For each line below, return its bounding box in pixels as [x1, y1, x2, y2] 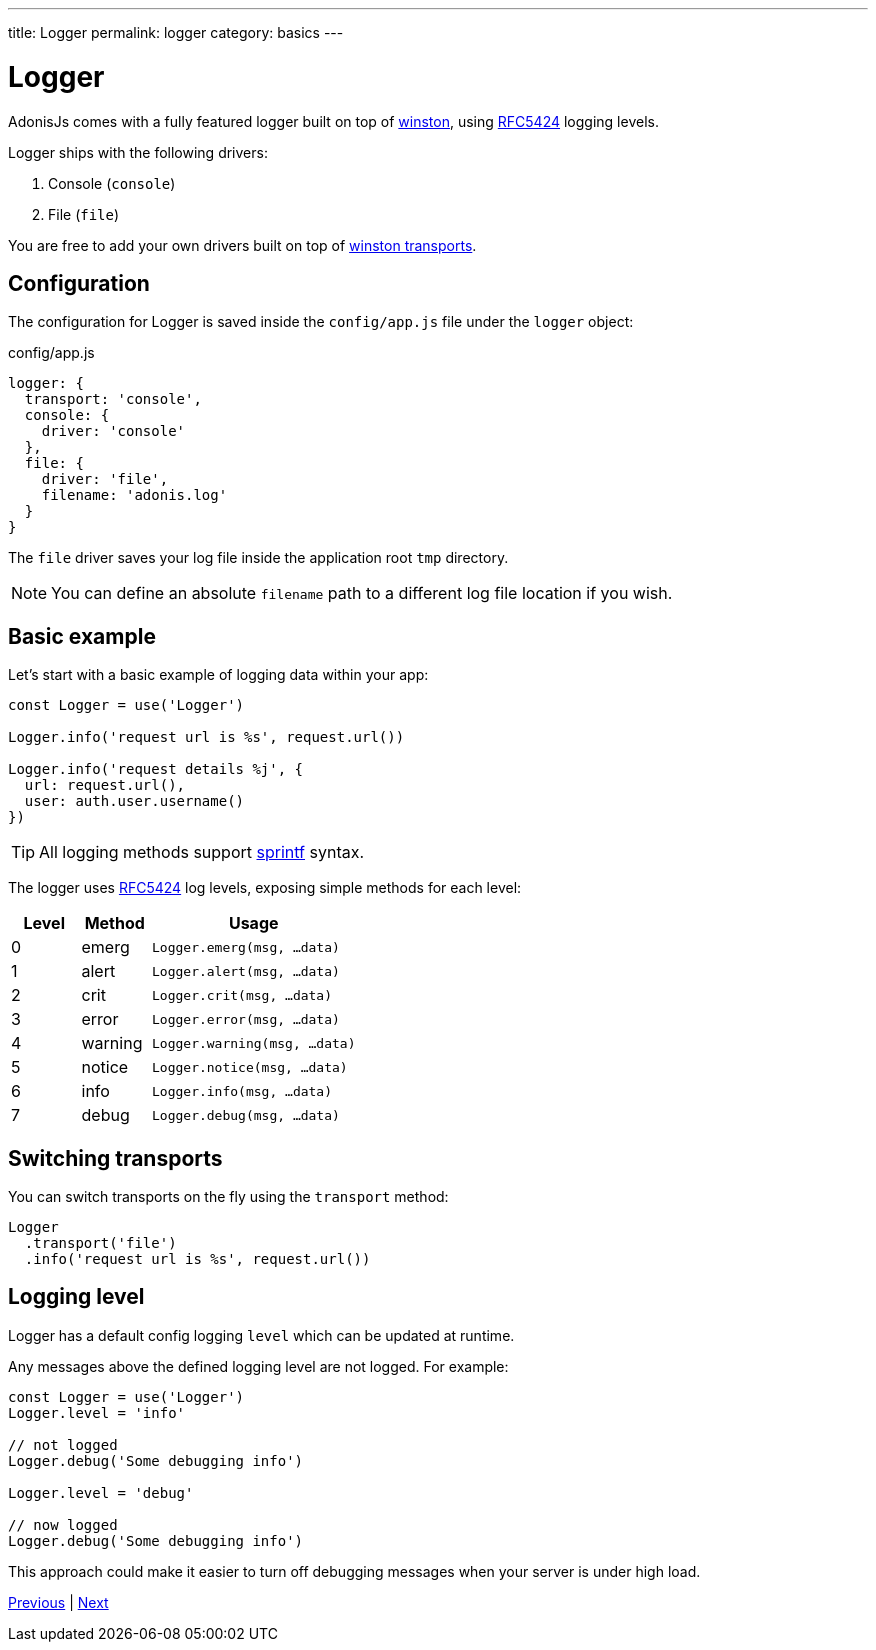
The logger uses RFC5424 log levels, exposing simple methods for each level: [8, 879, 522, 897]
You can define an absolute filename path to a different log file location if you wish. [51, 583, 673, 604]
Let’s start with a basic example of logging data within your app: [8, 666, 429, 684]
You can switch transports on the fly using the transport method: [8, 1188, 449, 1206]
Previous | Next [8, 1593, 109, 1611]
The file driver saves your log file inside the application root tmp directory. [8, 549, 509, 567]
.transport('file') [24, 1235, 177, 1252]
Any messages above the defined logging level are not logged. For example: [8, 1357, 509, 1375]
